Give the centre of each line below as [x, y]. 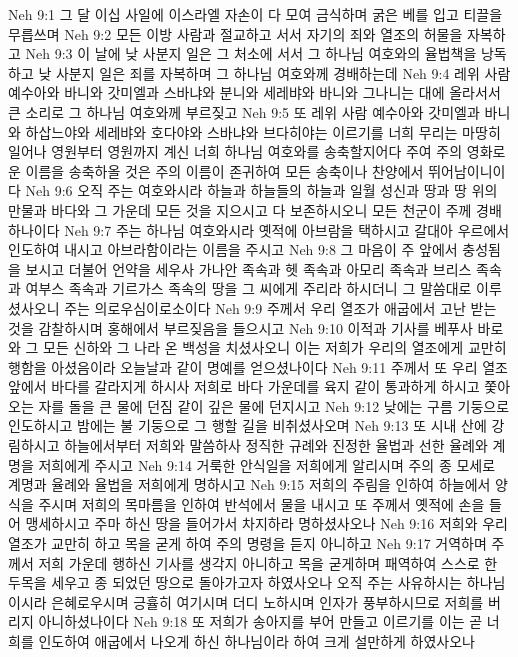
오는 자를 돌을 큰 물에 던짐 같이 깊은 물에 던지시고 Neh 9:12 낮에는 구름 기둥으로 [259, 405]
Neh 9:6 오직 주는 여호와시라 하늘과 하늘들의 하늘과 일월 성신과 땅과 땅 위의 [261, 190]
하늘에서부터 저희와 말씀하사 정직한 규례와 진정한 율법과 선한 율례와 [276, 445]
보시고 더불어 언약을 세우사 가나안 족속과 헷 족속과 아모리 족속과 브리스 [248, 268]
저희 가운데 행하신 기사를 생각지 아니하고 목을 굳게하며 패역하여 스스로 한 [268, 562]
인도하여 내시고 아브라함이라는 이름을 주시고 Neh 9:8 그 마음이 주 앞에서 [233, 249]
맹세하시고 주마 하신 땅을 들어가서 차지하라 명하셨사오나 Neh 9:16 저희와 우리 [266, 523]
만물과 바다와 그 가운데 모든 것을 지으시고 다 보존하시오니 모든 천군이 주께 [240, 209]
